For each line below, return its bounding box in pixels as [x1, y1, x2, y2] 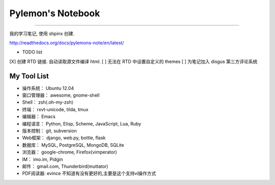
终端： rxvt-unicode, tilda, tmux [22, 106, 89, 112]
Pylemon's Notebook [9, 8, 100, 19]
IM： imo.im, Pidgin [22, 156, 63, 162]
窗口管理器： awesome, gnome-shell [22, 92, 100, 99]
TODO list [22, 49, 43, 55]
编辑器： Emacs [22, 113, 56, 119]
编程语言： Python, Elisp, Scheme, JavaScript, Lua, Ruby [22, 120, 142, 127]
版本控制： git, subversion [22, 128, 77, 134]
